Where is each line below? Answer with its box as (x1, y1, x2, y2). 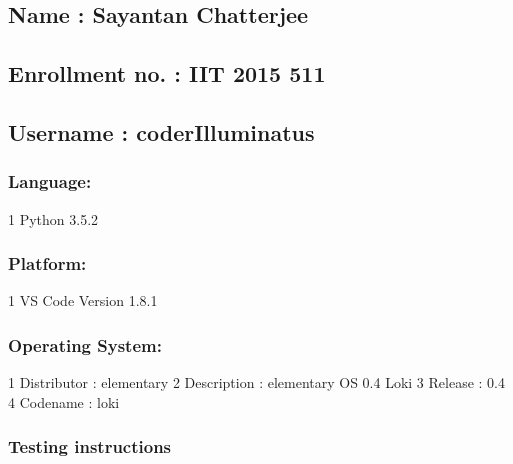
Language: (8, 169, 92, 194)
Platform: (8, 251, 87, 276)
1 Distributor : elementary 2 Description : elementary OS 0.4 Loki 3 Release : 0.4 (8, 372, 505, 393)
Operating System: (8, 332, 162, 357)
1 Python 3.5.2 (8, 208, 99, 229)
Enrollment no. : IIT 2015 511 (8, 58, 326, 89)
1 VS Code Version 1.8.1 (8, 290, 158, 311)
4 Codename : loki (8, 391, 120, 412)
